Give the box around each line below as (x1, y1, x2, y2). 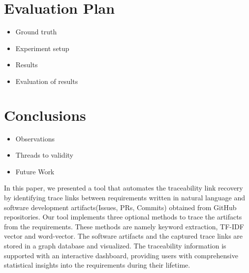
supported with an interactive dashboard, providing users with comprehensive (4, 250, 238, 260)
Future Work (15, 166, 55, 176)
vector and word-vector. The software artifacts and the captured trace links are (4, 231, 243, 241)
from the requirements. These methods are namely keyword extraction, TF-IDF (4, 221, 244, 231)
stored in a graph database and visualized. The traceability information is (4, 240, 226, 250)
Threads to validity (15, 150, 73, 160)
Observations (15, 133, 55, 143)
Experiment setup (15, 43, 69, 53)
